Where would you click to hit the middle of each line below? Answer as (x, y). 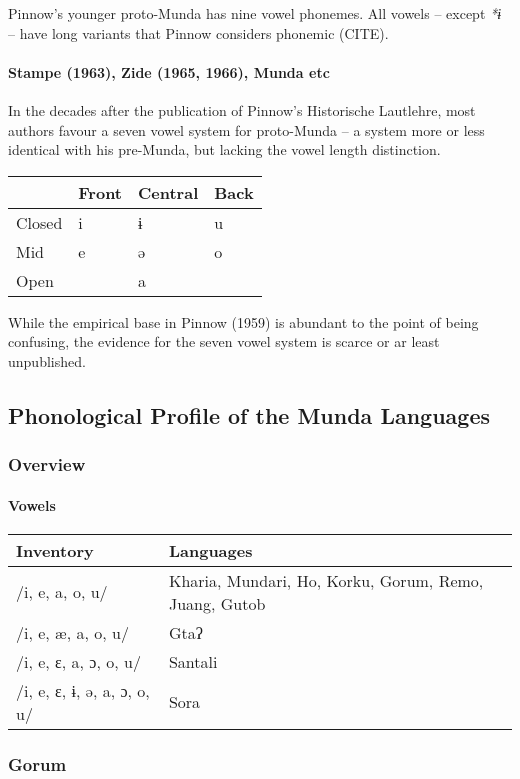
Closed (39, 222)
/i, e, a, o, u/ (62, 592)
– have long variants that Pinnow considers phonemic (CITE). (198, 32)
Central (168, 192)
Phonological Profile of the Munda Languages (249, 414)
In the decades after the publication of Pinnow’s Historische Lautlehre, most (242, 109)
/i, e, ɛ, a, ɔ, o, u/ (78, 661)
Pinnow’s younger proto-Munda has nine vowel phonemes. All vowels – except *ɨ (255, 13)
